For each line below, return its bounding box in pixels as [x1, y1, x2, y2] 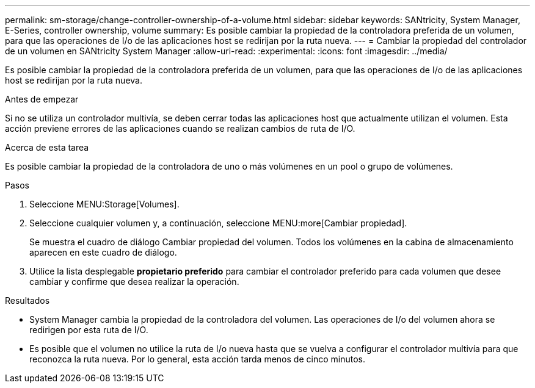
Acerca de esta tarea [5, 142, 89, 153]
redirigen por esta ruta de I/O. [29, 325, 148, 335]
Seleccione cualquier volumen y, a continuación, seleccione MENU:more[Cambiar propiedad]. [29, 218, 407, 228]
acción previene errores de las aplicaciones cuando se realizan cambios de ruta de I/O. [5, 123, 355, 134]
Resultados [5, 295, 50, 306]
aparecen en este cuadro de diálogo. [29, 247, 177, 257]
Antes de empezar [5, 94, 79, 104]
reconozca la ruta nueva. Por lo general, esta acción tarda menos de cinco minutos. [29, 354, 365, 364]
